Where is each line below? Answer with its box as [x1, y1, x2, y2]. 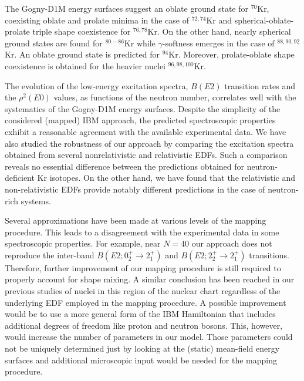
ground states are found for [5, 36, 103, 49]
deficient [5, 171, 35, 184]
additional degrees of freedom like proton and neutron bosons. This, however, [5, 319, 283, 331]
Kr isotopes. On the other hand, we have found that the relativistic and [37, 171, 296, 184]
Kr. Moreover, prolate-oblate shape [168, 48, 295, 60]
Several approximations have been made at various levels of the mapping [5, 214, 266, 227]
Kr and [206, 14, 232, 26]
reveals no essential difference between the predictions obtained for [5, 160, 244, 172]
